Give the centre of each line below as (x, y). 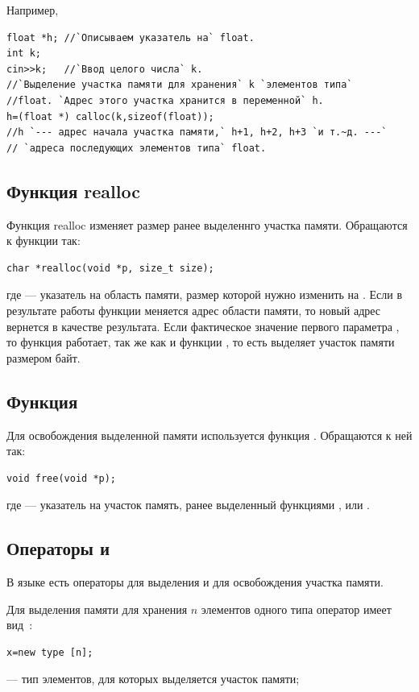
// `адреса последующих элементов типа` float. (137, 148)
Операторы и (58, 548)
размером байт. (44, 357)
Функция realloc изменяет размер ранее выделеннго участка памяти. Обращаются (207, 224)
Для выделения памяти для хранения (97, 609)
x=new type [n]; (50, 652)
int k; (24, 54)
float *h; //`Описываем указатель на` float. (131, 37)
